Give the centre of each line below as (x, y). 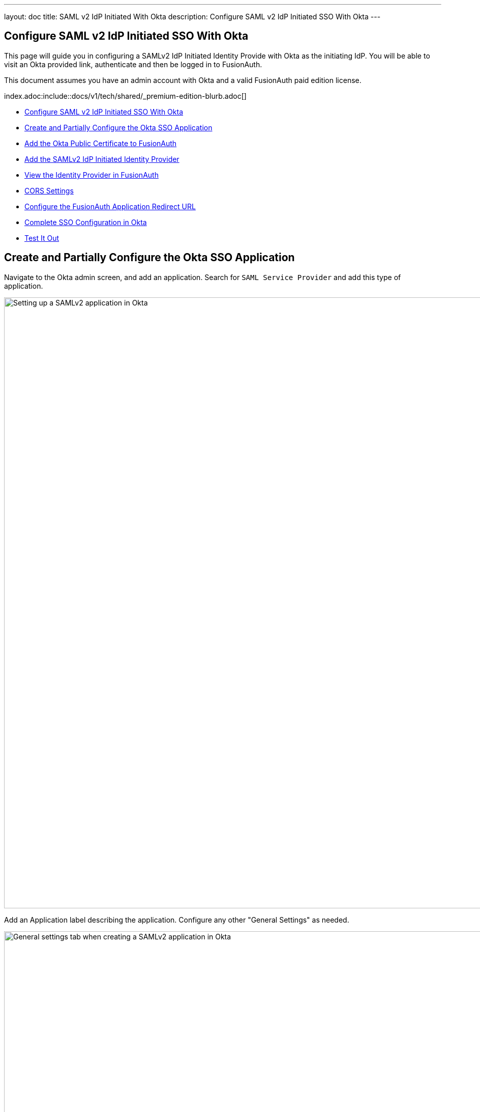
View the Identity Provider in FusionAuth (92, 175)
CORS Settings (49, 190)
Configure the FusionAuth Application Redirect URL (110, 206)
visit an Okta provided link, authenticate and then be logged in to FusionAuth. (133, 64)
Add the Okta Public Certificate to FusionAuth (101, 143)
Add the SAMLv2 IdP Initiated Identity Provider (102, 159)
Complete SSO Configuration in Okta (86, 222)
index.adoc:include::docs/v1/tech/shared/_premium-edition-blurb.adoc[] (125, 96)
